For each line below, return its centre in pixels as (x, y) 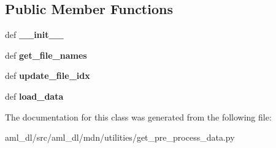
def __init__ (34, 35)
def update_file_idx (48, 76)
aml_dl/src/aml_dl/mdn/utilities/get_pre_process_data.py (120, 137)
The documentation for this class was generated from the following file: (138, 117)
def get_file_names (46, 55)
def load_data (34, 96)
